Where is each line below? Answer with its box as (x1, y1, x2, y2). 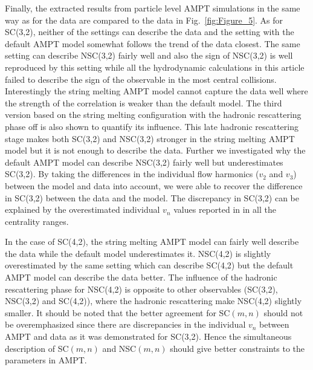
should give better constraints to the (170, 342, 305, 354)
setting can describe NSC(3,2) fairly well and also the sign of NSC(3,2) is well (5, 49, 293, 62)
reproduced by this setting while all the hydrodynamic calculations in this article (5, 60, 305, 73)
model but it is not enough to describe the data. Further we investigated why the (5, 144, 306, 157)
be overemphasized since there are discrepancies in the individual (5, 318, 246, 331)
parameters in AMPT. (5, 354, 87, 366)
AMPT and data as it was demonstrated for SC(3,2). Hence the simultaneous (5, 330, 292, 343)
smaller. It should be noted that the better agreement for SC (5, 306, 230, 319)
